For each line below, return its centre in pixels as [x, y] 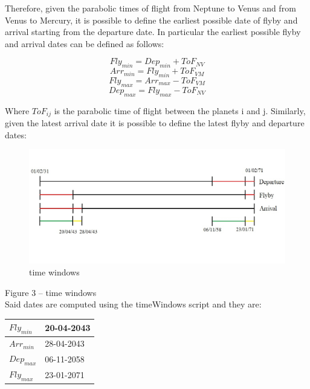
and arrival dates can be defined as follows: [85, 43]
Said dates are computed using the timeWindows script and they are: [133, 304]
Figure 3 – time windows [51, 292]
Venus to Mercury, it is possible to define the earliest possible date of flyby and [151, 20]
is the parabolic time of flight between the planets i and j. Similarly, [180, 110]
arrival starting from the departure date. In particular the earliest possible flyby [153, 32]
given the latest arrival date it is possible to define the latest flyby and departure [155, 123]
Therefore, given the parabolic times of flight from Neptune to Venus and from [150, 8]
